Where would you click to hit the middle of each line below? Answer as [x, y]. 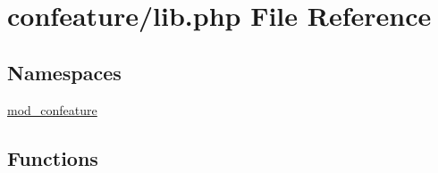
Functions [53, 157]
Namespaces [64, 72]
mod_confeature [52, 109]
